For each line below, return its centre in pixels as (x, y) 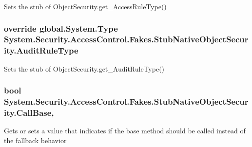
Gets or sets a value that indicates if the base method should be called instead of (125, 131)
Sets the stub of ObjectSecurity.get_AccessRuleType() (85, 6)
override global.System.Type (61, 28)
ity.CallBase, (29, 113)
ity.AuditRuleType (41, 50)
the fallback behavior (35, 140)
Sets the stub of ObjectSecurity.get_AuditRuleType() (84, 68)
